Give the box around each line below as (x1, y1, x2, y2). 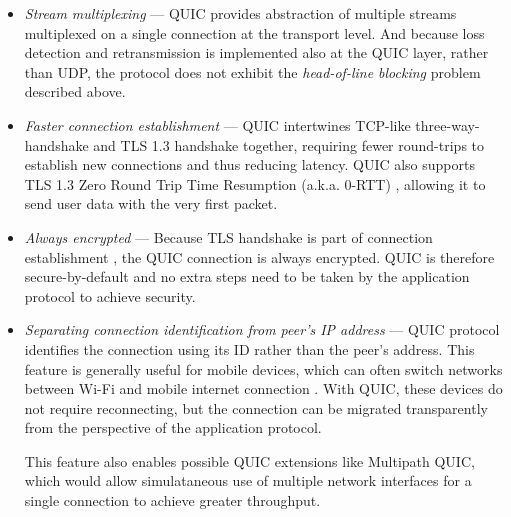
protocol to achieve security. (24, 285, 196, 306)
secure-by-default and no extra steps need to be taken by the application (24, 266, 470, 287)
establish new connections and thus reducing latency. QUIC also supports (24, 154, 475, 175)
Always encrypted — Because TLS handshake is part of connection (24, 226, 433, 247)
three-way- (415, 114, 480, 135)
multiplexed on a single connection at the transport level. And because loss (24, 22, 485, 43)
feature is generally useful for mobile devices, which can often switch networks (24, 358, 503, 379)
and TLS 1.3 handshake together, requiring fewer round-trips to (93, 134, 485, 155)
